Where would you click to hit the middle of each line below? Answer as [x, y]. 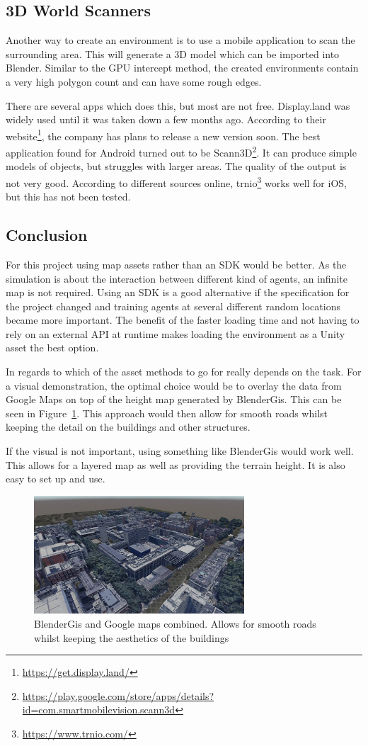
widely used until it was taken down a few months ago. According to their [166, 119]
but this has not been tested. [68, 197]
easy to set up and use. [56, 479]
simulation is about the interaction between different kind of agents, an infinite [177, 278]
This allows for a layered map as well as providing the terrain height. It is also [176, 464]
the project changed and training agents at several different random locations [173, 306]
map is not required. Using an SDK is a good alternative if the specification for [178, 292]
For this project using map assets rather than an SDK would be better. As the [176, 264]
